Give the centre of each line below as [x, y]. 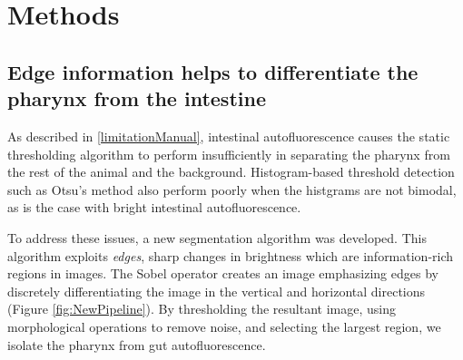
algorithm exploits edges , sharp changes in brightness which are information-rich [231, 255]
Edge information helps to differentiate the [213, 71]
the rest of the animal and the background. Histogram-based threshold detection [231, 172]
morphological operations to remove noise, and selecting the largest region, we [224, 326]
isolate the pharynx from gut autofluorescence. [137, 344]
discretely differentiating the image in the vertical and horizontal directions [217, 291]
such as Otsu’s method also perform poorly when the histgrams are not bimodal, [232, 189]
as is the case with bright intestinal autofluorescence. [154, 207]
